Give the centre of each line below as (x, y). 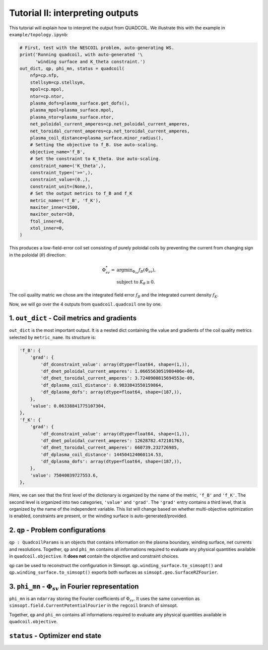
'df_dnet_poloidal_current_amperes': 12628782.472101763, (112, 441)
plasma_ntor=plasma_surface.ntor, (72, 117)
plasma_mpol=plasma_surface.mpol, (72, 110)
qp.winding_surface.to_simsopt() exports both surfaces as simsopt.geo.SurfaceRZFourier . (114, 572)
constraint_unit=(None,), (62, 186)
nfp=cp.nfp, (45, 75)
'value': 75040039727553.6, (64, 475)
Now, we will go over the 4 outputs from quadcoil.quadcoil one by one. (86, 304)
